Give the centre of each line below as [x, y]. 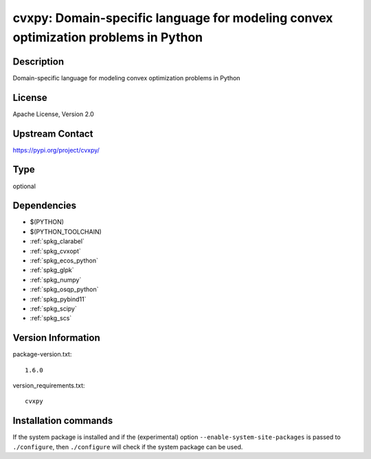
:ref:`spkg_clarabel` [57, 241]
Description [38, 61]
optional [24, 186]
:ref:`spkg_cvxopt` [56, 251]
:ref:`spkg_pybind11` [58, 299]
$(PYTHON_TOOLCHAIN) [66, 232]
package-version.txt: [42, 355]
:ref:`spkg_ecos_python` [64, 260]
